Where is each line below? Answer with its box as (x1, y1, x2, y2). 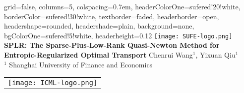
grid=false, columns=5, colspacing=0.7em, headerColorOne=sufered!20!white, (4, 1, 241, 11)
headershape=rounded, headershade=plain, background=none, (4, 21, 194, 31)
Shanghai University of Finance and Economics (9, 59, 153, 69)
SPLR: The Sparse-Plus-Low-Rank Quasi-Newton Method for (4, 40, 220, 50)
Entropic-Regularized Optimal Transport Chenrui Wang (4, 50, 193, 60)
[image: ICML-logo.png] (8, 79, 98, 87)
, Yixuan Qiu (195, 50, 236, 60)
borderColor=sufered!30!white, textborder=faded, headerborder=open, (4, 11, 219, 21)
